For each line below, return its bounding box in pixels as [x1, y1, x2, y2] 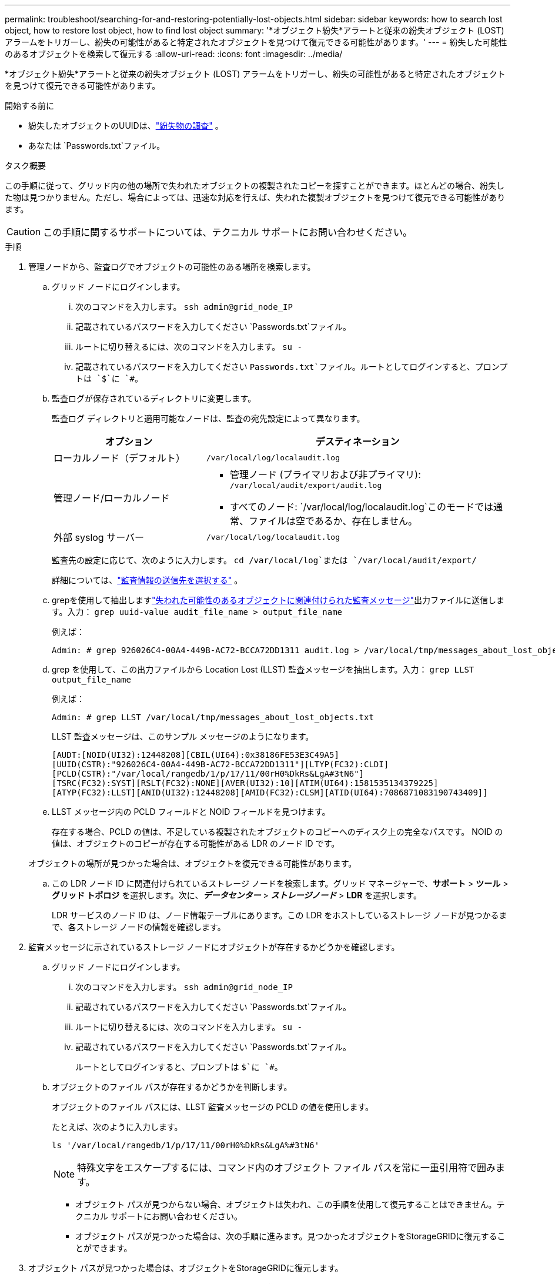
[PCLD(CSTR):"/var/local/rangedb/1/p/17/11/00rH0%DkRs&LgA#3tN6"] [52, 769, 365, 778]
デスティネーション [315, 436, 400, 447]
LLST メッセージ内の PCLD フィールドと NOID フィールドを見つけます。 [52, 807, 330, 817]
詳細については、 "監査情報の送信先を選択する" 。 [52, 575, 243, 585]
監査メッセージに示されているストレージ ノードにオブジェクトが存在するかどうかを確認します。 [28, 942, 400, 952]
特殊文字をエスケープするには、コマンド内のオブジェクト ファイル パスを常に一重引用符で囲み [77, 1162, 496, 1173]
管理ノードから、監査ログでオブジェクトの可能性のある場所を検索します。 [28, 262, 316, 272]
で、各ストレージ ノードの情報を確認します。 [52, 922, 226, 932]
